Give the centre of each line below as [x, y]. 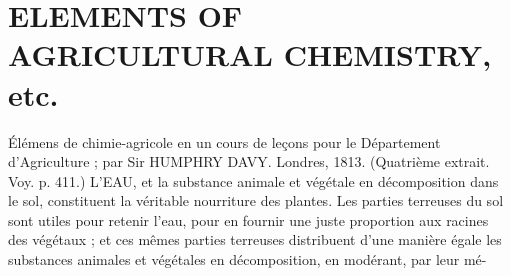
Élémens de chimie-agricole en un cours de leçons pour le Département [224, 141]
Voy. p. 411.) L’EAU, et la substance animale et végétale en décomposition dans [253, 180]
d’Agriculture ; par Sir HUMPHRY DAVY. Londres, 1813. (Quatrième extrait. [249, 161]
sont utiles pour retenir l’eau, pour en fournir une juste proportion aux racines [248, 219]
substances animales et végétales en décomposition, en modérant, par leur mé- [247, 259]
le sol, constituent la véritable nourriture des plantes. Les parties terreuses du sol [256, 200]
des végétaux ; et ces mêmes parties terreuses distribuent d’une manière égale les [255, 239]
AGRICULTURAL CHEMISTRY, [250, 54]
